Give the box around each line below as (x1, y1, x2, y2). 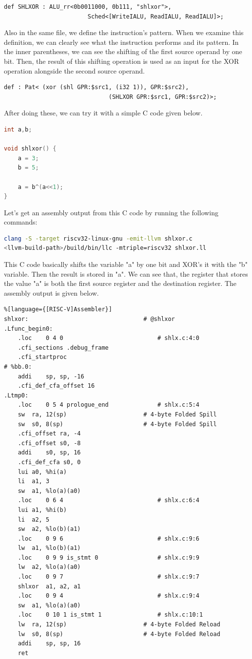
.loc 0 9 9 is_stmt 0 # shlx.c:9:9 (18, 554, 199, 561)
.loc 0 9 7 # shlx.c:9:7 (18, 573, 199, 581)
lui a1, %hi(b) (18, 506, 67, 513)
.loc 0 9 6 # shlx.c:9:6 (18, 535, 199, 542)
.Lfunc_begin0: (4, 325, 53, 332)
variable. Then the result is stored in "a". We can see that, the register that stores (4, 268, 248, 279)
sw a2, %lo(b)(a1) (18, 526, 81, 533)
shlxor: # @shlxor (4, 316, 175, 323)
